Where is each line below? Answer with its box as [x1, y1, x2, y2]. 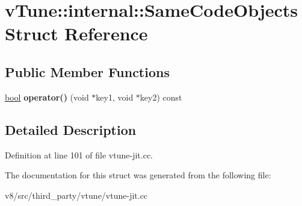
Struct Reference [5, 21, 148, 46]
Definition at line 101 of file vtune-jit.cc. [5, 148, 153, 161]
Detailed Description [5, 120, 137, 139]
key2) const [140, 90, 182, 103]
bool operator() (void [5, 90, 89, 103]
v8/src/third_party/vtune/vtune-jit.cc [5, 189, 148, 201]
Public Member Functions [5, 62, 170, 81]
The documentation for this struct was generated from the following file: [5, 169, 271, 181]
